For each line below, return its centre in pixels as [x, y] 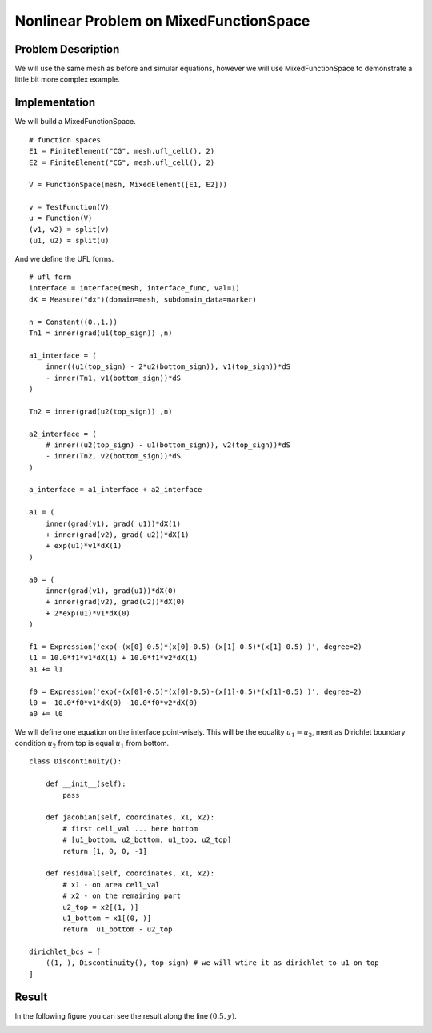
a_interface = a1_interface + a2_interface [116, 490]
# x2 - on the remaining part [122, 896]
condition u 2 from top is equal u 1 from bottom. [92, 744]
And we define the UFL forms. [64, 258]
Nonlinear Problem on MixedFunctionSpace [162, 21]
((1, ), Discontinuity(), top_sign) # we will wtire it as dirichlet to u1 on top [212, 963]
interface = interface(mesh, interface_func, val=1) [134, 288]
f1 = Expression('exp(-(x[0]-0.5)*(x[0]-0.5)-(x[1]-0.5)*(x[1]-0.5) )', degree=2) [196, 647]
